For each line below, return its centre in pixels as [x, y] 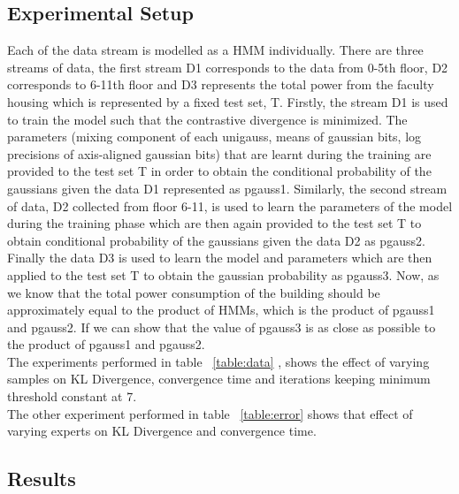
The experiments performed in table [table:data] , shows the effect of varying [218, 361]
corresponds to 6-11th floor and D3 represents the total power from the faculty [221, 84]
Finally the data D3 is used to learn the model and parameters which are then [220, 258]
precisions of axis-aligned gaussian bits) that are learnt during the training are [219, 153]
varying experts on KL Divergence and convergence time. [162, 431]
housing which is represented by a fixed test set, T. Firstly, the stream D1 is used [228, 101]
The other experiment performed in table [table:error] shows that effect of [210, 413]
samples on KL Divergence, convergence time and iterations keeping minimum [219, 379]
